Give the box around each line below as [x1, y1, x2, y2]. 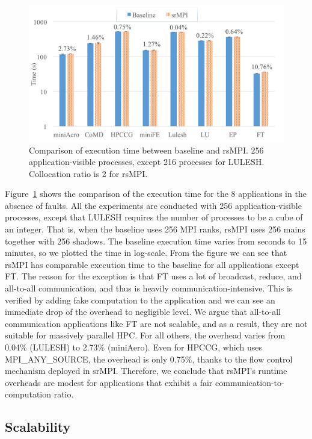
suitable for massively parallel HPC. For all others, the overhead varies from [5, 329, 286, 341]
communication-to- [215, 376, 284, 388]
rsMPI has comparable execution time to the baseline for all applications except [5, 258, 299, 270]
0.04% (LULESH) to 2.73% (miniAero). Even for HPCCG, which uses [5, 341, 262, 353]
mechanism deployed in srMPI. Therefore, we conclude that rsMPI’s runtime [5, 364, 287, 377]
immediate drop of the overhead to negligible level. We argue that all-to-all [5, 305, 281, 318]
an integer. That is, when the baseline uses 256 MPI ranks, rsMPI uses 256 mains [5, 223, 305, 235]
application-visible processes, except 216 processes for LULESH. [29, 155, 265, 168]
